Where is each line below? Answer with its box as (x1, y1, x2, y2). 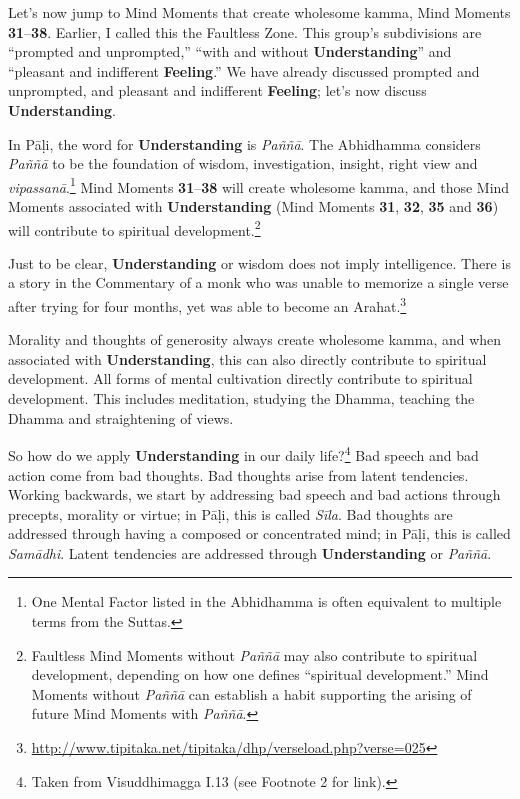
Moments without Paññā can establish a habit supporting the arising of (31, 683, 472, 704)
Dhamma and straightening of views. (8, 407, 234, 428)
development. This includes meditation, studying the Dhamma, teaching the (8, 388, 475, 409)
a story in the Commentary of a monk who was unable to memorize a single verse (8, 272, 509, 293)
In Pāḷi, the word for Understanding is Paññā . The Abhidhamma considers (8, 133, 481, 154)
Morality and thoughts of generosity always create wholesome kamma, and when (8, 329, 502, 350)
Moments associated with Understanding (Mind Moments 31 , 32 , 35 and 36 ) (8, 196, 499, 216)
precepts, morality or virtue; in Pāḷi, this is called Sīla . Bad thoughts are (8, 503, 453, 524)
